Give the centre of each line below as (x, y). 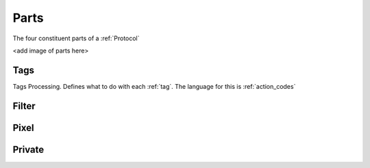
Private (28, 149)
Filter (24, 106)
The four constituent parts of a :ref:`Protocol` (76, 38)
